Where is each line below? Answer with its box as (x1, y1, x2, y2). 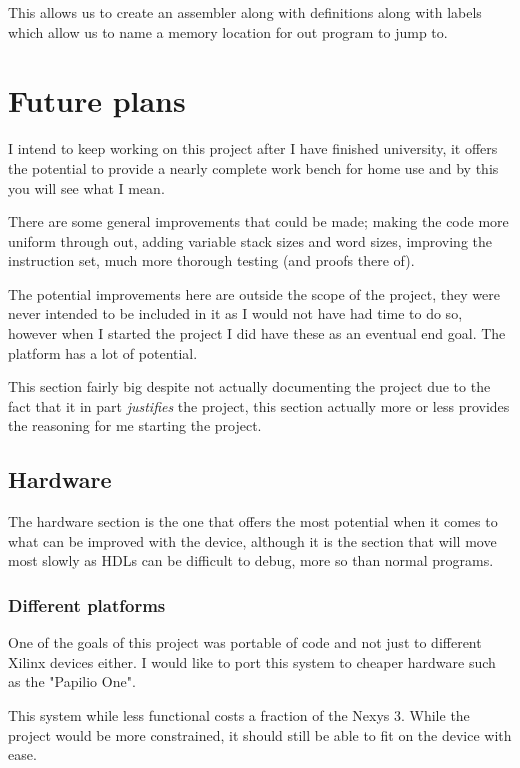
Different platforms (8, 592, 166, 617)
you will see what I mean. (8, 177, 165, 198)
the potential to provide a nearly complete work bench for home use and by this (8, 157, 499, 178)
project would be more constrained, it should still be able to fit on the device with (8, 724, 512, 745)
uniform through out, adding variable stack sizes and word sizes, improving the (8, 230, 492, 251)
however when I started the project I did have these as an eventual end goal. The (8, 323, 506, 344)
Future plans (8, 80, 186, 121)
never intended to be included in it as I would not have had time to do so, (8, 303, 463, 324)
